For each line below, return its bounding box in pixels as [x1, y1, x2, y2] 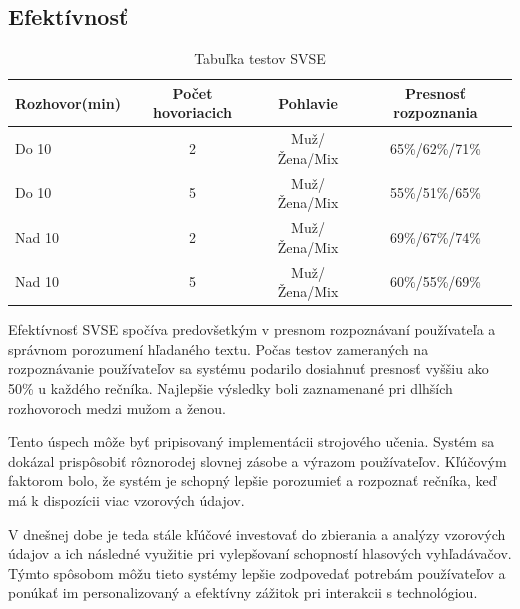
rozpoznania [393, 102, 478, 123]
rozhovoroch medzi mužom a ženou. [8, 397, 226, 418]
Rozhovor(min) [15, 92, 121, 113]
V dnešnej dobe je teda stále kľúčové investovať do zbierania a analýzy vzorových [8, 523, 506, 544]
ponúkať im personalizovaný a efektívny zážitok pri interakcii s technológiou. [8, 582, 478, 603]
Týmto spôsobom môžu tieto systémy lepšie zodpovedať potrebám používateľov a [8, 562, 506, 583]
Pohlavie [278, 92, 338, 113]
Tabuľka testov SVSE [194, 48, 326, 69]
